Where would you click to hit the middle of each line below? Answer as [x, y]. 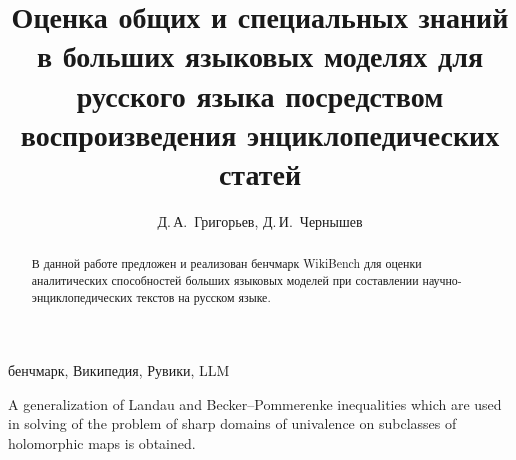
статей [260, 172]
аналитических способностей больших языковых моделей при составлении [225, 279]
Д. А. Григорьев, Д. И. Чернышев [260, 220]
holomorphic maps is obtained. [102, 443]
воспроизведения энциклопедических [260, 133]
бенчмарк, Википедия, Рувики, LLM [119, 370]
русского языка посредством [260, 94]
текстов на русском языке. [203, 296]
